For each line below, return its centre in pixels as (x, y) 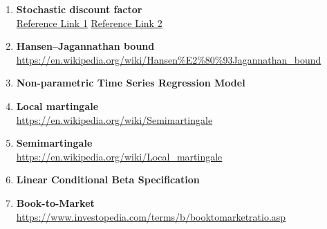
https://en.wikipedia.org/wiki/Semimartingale (114, 119)
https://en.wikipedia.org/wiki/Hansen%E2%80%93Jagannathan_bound (169, 59)
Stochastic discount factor (79, 9)
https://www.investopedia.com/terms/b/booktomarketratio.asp (151, 216)
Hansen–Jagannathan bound (85, 46)
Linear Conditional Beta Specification (108, 180)
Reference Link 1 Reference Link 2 (89, 22)
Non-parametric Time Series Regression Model (131, 83)
